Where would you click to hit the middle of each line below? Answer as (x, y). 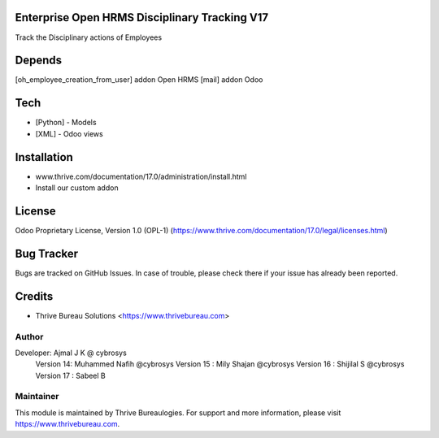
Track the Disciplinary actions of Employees (89, 37)
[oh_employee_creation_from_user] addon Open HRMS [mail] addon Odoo (139, 80)
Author (29, 336)
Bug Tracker (47, 253)
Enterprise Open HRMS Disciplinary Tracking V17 (141, 17)
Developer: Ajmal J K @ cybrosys (71, 353)
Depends (39, 61)
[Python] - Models (66, 123)
